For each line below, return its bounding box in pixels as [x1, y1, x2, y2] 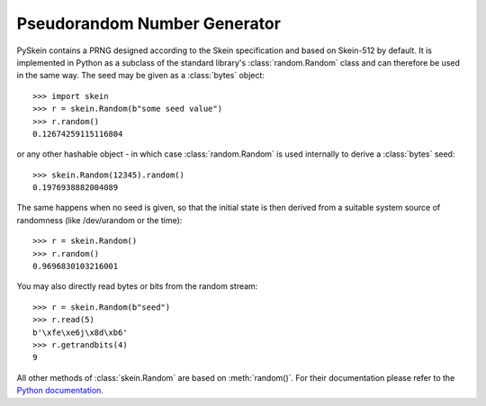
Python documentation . [16, 385, 103, 396]
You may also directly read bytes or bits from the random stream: [16, 281, 258, 292]
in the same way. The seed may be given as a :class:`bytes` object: [16, 70, 265, 81]
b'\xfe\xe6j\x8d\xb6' [32, 327, 128, 338]
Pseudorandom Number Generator [16, 14, 281, 33]
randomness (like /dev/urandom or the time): [16, 214, 183, 225]
